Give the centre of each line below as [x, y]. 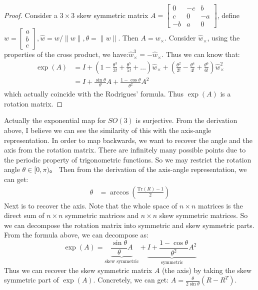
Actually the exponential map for [55, 120]
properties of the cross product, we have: [66, 54]
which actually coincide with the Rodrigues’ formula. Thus [94, 94]
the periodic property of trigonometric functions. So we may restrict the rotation [128, 159]
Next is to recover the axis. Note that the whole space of [91, 205]
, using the [223, 38]
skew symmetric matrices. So [203, 215]
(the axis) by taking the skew [207, 270]
